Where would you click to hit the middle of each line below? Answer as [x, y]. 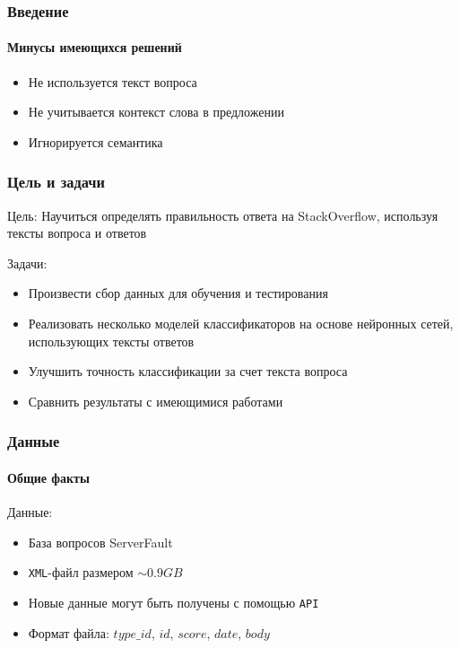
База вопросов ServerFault [100, 542]
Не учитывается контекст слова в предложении [156, 112]
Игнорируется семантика [95, 141]
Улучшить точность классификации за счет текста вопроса [188, 371]
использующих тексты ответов [111, 341]
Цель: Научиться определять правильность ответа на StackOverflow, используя [223, 215]
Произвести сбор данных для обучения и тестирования [178, 293]
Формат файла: [69, 632]
